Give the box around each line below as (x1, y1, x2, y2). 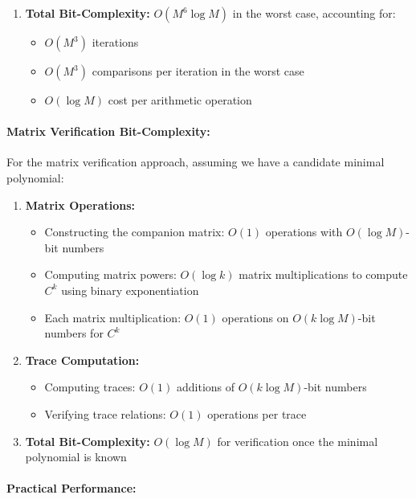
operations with (265, 223, 343, 240)
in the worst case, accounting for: (232, 5, 396, 21)
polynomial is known (25, 448, 127, 465)
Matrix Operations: (25, 196, 136, 213)
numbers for (44, 325, 104, 342)
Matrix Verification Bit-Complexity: (6, 123, 210, 140)
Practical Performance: (6, 480, 137, 497)
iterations (92, 34, 139, 50)
